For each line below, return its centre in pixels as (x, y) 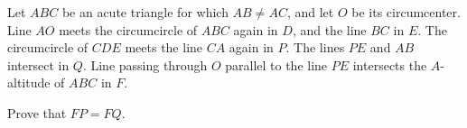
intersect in (38, 64)
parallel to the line (276, 64)
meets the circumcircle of (128, 29)
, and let (310, 12)
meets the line (164, 47)
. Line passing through (145, 64)
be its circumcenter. (406, 12)
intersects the (390, 64)
